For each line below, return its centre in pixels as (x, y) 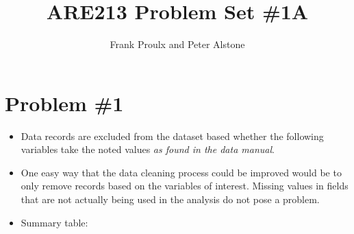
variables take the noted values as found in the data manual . (148, 149)
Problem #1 (64, 103)
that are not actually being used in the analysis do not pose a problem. (170, 199)
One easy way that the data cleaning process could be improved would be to (181, 172)
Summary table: (54, 222)
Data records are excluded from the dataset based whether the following (172, 136)
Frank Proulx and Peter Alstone (177, 44)
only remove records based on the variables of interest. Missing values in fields (185, 186)
